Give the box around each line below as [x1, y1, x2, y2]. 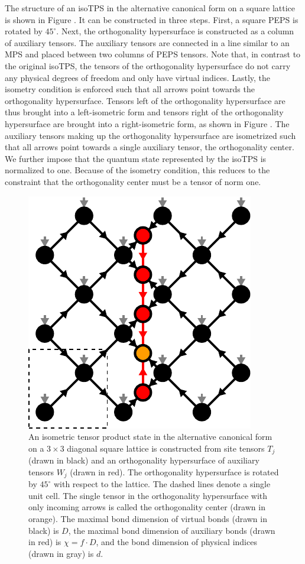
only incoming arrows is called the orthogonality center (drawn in [28, 501, 265, 513]
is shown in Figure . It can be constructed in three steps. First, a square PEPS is [5, 13, 298, 25]
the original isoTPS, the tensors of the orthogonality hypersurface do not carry [5, 59, 291, 72]
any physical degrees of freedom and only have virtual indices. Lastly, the [5, 71, 271, 83]
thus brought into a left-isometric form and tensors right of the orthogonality [5, 106, 284, 118]
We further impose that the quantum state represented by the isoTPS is [5, 152, 267, 164]
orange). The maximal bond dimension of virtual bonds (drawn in [28, 512, 267, 524]
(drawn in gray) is [28, 547, 94, 559]
